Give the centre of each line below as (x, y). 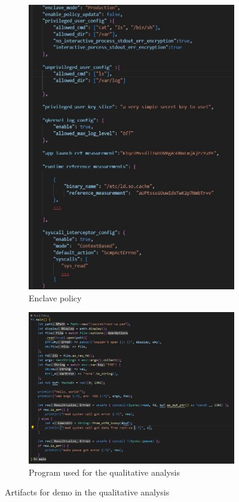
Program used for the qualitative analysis (104, 472)
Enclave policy (55, 297)
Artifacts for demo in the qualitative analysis (87, 492)
